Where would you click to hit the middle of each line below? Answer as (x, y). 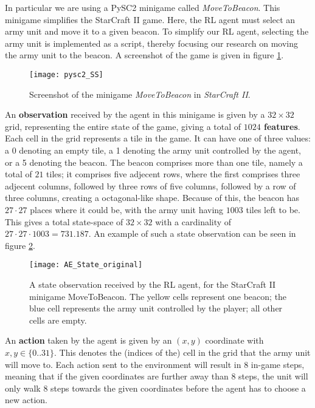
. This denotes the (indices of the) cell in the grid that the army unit (182, 352)
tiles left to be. (273, 209)
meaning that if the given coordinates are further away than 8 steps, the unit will (157, 376)
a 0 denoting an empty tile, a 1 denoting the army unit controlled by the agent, (153, 150)
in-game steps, (278, 364)
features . (282, 126)
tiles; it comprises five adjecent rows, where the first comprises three (173, 174)
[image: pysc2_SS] (66, 74)
